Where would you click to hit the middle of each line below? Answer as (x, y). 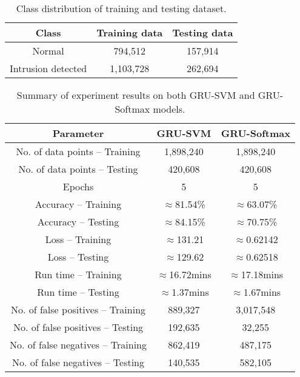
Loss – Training (78, 239)
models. (169, 109)
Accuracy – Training (78, 204)
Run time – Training (78, 274)
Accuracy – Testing (78, 222)
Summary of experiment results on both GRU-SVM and (136, 95)
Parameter (78, 133)
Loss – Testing (78, 257)
